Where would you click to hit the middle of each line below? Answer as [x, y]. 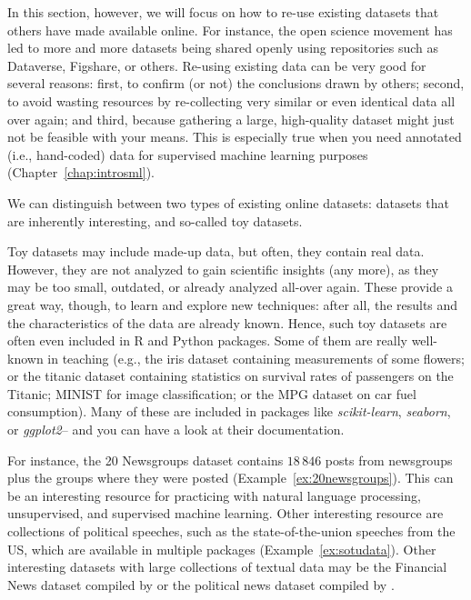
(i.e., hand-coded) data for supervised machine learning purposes [188, 154]
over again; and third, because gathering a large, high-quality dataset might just [231, 119]
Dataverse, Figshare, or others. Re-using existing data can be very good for [217, 65]
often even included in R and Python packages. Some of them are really [207, 340]
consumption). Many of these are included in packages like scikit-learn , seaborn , [229, 411]
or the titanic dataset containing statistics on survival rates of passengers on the [230, 376]
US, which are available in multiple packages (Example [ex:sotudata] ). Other [222, 549]
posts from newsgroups [389, 460]
